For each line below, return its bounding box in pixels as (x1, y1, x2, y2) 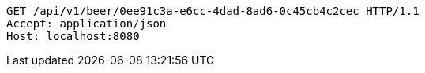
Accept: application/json (6, 17, 167, 30)
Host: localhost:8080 (6, 30, 140, 42)
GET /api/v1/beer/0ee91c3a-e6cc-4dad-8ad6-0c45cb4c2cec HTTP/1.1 (6, 5, 419, 17)
